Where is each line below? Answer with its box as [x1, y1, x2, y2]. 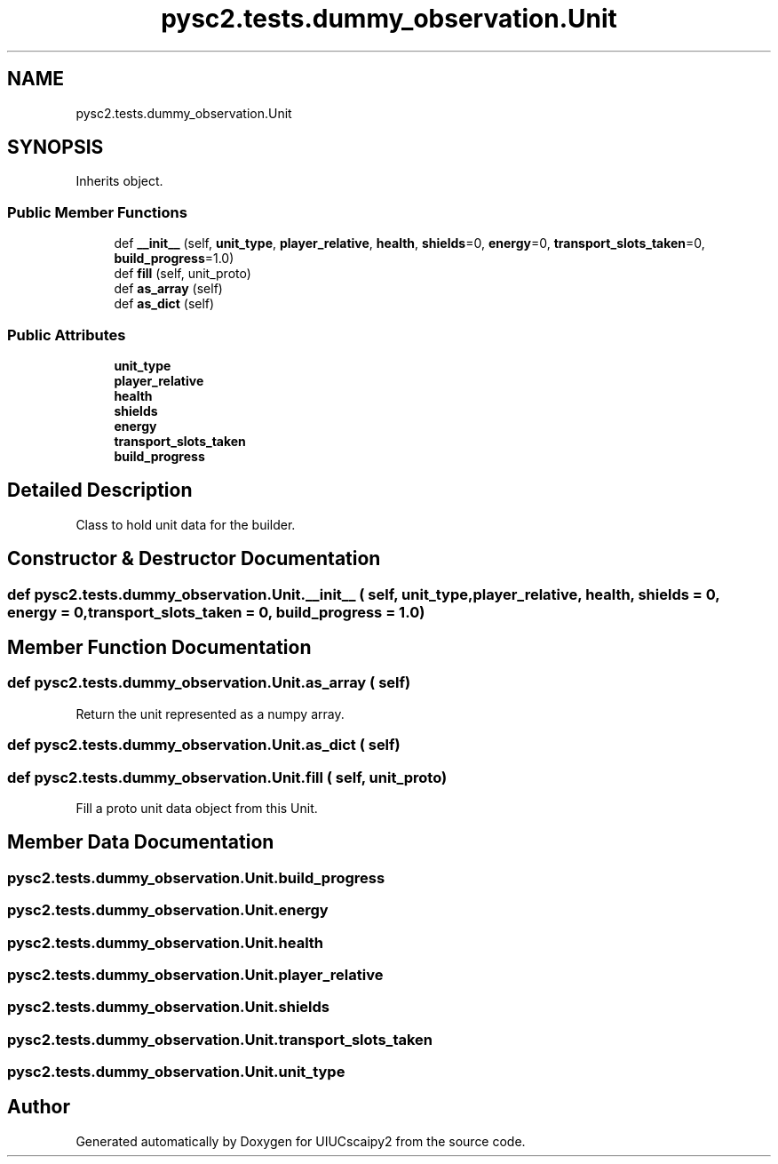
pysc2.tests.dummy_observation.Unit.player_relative [7, 965, 384, 984]
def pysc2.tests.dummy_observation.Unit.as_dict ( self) [7, 736, 401, 754]
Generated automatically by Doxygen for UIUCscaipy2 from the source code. [75, 1133, 526, 1149]
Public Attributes [7, 325, 126, 344]
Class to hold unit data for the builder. [75, 516, 296, 532]
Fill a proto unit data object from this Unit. [75, 800, 318, 816]
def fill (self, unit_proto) [114, 266, 251, 282]
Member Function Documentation [7, 636, 312, 659]
